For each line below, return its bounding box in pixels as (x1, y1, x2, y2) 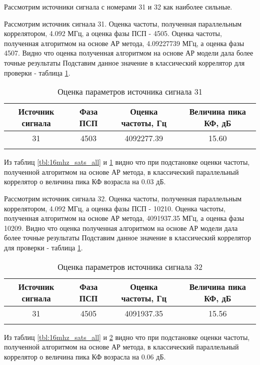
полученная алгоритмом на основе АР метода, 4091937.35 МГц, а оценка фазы (4, 213, 244, 223)
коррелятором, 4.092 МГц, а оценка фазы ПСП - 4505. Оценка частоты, (4, 28, 222, 39)
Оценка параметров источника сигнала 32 (57, 260, 202, 272)
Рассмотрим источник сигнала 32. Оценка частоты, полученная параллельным (4, 193, 242, 203)
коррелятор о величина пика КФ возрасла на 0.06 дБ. (4, 351, 166, 361)
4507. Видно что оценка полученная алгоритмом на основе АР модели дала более (4, 48, 253, 58)
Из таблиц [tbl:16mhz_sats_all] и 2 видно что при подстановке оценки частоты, (4, 331, 250, 342)
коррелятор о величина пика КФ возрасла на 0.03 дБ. (4, 176, 166, 187)
